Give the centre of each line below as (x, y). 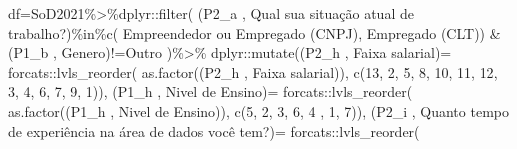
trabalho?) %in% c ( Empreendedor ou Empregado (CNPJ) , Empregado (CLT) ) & (254, 32)
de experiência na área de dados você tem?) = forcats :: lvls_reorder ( (214, 130)
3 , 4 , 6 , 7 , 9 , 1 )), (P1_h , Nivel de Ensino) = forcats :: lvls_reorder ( (210, 91)
